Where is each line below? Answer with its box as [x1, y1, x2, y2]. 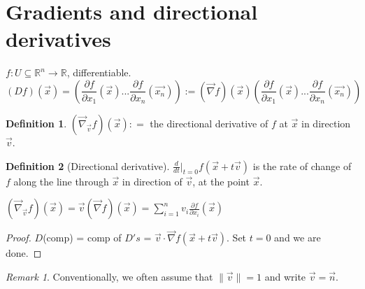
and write [264, 269, 306, 283]
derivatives [6, 24, 111, 53]
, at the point [192, 174, 250, 188]
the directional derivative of [150, 115, 269, 130]
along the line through [13, 174, 109, 188]
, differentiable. [66, 65, 131, 80]
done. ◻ [6, 246, 42, 260]
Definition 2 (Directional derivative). [6, 158, 170, 173]
